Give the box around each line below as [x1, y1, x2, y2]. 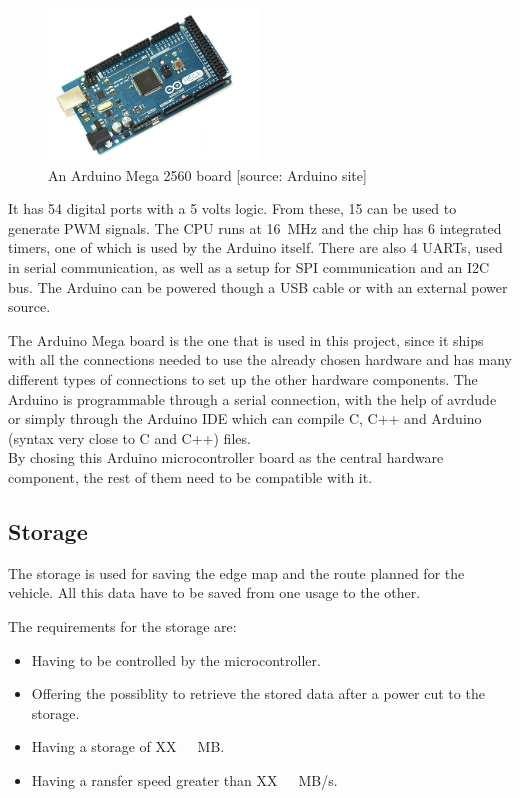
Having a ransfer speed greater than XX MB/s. [31, 769, 338, 790]
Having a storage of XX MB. [31, 736, 225, 757]
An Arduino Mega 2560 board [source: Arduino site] [48, 164, 367, 185]
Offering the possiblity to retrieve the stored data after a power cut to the [31, 683, 485, 704]
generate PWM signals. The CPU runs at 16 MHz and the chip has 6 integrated [8, 217, 502, 238]
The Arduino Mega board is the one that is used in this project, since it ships [8, 329, 484, 350]
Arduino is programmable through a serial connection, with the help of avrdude [8, 388, 497, 409]
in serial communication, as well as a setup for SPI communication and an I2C [8, 257, 490, 278]
